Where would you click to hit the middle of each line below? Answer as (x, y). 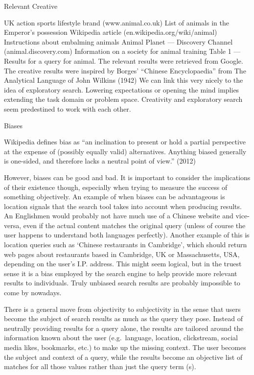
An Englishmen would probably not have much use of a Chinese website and (119, 216)
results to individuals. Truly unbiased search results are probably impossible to (122, 283)
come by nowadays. (33, 293)
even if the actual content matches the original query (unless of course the (134, 225)
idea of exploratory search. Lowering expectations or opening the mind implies (122, 89)
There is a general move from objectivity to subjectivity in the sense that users (122, 309)
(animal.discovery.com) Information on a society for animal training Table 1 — (122, 51)
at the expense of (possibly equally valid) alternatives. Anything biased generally (125, 151)
